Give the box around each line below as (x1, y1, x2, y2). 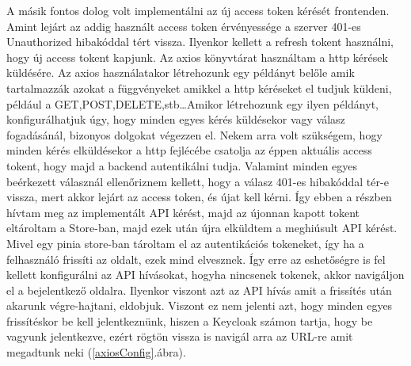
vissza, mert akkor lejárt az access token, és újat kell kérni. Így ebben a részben (6, 189, 392, 205)
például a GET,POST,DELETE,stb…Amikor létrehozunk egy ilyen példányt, (6, 95, 379, 112)
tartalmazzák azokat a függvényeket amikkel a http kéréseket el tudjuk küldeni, (6, 79, 392, 96)
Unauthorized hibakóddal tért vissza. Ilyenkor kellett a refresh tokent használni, (6, 33, 394, 50)
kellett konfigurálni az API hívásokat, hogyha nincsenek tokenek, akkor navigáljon (6, 266, 405, 283)
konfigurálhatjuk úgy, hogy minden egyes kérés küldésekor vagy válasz (6, 111, 345, 128)
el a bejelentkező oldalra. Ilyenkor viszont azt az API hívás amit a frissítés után (6, 281, 392, 298)
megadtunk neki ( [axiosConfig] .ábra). (6, 344, 186, 360)
